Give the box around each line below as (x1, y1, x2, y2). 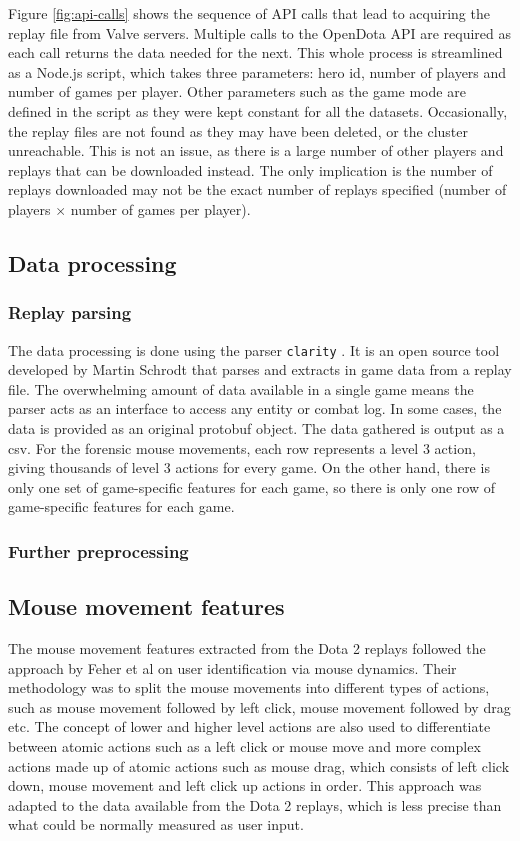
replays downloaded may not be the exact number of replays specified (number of (8, 179, 507, 200)
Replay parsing (8, 300, 132, 325)
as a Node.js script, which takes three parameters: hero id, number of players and (8, 61, 507, 82)
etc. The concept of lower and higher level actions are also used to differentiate (8, 716, 491, 737)
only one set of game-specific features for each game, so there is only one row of (8, 476, 495, 497)
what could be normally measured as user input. (8, 814, 304, 835)
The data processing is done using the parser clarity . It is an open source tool (8, 339, 500, 360)
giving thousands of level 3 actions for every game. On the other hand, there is (8, 457, 490, 478)
